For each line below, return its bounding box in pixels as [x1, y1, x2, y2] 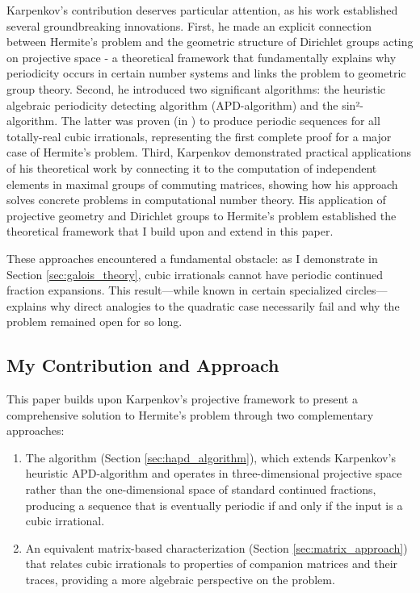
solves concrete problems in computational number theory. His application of [6, 191, 386, 208]
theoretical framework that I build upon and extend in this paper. [6, 223, 334, 240]
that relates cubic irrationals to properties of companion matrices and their [25, 555, 398, 572]
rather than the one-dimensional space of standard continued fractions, [25, 481, 376, 498]
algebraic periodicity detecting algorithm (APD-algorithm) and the [6, 96, 338, 113]
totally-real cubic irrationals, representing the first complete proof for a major [6, 127, 392, 144]
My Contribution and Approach [6, 353, 279, 378]
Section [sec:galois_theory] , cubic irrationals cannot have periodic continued [6, 265, 383, 282]
